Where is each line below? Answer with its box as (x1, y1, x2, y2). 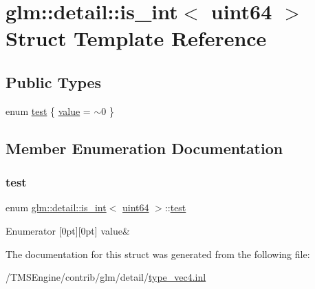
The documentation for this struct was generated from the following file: (6, 246, 310, 261)
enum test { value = (6, 103, 91, 118)
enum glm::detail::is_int (6, 200, 107, 215)
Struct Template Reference (6, 24, 267, 52)
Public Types (6, 71, 102, 92)
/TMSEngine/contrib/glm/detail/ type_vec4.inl (6, 270, 206, 284)
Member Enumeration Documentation (6, 137, 283, 158)
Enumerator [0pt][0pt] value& (6, 223, 130, 237)
